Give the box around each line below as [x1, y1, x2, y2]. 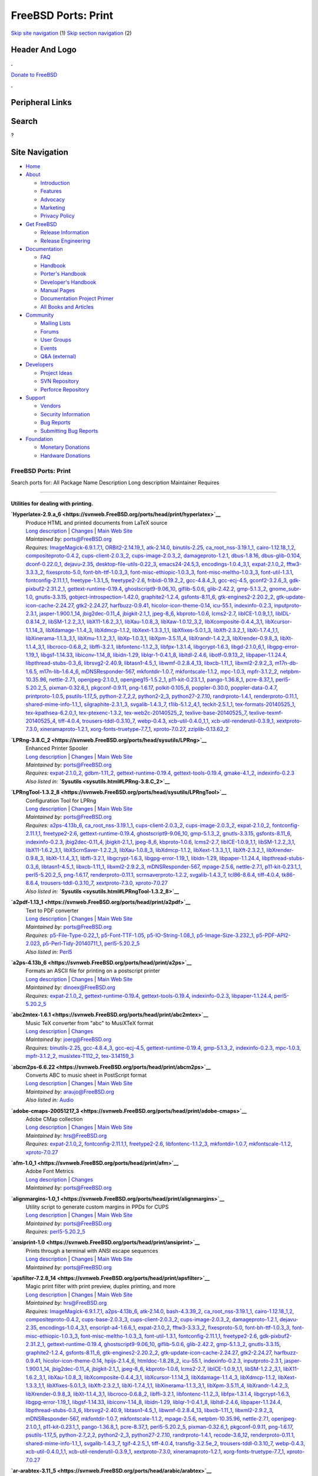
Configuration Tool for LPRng [25, 797, 97, 804]
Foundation [25, 435, 53, 442]
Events [40, 344, 57, 351]
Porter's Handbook [40, 270, 87, 277]
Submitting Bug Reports [40, 427, 98, 434]
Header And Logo [11, 45, 77, 55]
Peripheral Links [11, 97, 72, 107]
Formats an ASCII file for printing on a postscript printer [25, 967, 160, 974]
